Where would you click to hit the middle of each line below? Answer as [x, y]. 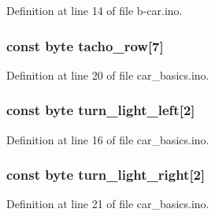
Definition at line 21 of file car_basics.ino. [108, 204]
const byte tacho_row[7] [85, 45]
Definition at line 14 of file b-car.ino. [95, 10]
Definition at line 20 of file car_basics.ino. [108, 74]
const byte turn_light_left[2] [101, 110]
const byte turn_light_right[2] [106, 175]
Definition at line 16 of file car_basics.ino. [108, 139]
